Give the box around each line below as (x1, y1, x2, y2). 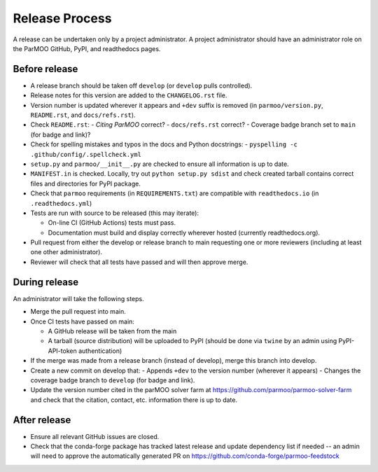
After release (13, 414, 71, 426)
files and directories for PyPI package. (30, 179, 141, 188)
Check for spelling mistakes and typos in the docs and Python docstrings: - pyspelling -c (30, 140, 297, 148)
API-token (48, 347, 77, 355)
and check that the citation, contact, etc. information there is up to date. (30, 396, 238, 404)
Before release (13, 63, 78, 75)
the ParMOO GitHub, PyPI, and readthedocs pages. (13, 44, 161, 53)
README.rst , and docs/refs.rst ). (30, 111, 136, 119)
